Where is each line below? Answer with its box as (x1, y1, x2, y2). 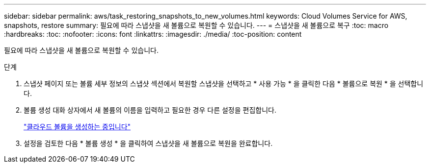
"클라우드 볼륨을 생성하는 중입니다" (24, 122, 131, 131)
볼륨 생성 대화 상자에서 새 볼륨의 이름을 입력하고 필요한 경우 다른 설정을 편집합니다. (24, 106, 276, 114)
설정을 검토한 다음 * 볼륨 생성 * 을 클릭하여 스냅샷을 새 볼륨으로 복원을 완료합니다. (24, 139, 273, 147)
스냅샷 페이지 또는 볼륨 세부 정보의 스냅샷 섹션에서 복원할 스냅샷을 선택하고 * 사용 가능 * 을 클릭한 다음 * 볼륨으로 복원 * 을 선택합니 (24, 79, 424, 88)
